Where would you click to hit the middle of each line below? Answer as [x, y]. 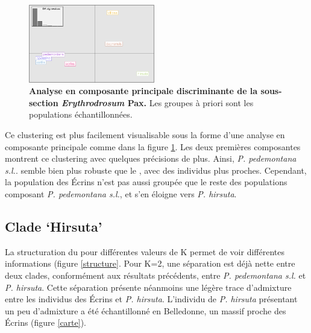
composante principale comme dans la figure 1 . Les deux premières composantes [153, 146]
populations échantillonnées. [81, 114]
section [44, 102]
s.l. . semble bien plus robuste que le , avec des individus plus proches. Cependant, [156, 170]
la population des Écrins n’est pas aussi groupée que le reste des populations [146, 182]
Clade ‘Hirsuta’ [54, 226]
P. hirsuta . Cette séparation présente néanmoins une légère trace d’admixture [148, 287]
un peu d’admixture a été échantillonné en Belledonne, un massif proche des [146, 310]
